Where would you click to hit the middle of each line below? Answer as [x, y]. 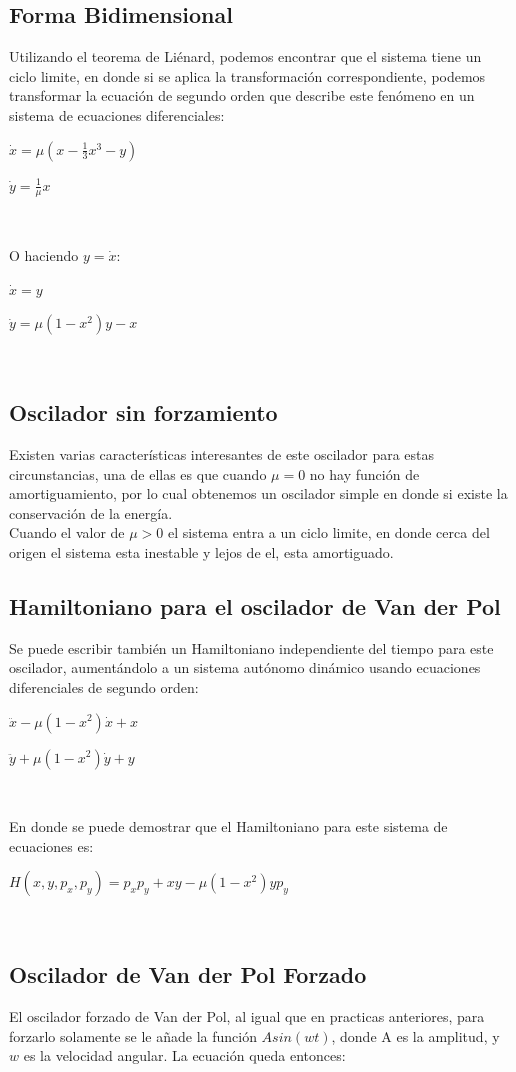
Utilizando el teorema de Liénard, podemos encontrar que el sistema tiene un [245, 56]
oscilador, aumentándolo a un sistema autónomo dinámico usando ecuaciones [245, 667]
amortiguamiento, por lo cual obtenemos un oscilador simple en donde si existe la [258, 493]
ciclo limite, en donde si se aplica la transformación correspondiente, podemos [247, 75]
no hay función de [364, 473]
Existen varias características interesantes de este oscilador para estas [222, 453]
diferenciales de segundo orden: [104, 686]
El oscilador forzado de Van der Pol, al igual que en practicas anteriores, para [247, 1016]
